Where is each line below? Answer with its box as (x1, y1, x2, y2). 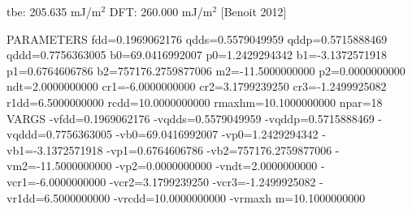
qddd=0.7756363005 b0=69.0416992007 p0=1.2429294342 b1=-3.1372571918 (7, 46, 387, 63)
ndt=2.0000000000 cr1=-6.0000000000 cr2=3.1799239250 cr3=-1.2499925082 (7, 78, 387, 95)
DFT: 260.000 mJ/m (109, 3, 213, 19)
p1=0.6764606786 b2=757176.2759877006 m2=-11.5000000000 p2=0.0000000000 (7, 62, 405, 79)
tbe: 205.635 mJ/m (7, 3, 102, 19)
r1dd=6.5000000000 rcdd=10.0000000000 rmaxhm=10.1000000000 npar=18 (7, 93, 383, 110)
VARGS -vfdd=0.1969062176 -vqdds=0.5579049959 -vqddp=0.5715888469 (7, 109, 375, 126)
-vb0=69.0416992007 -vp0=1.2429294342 (115, 126, 319, 143)
